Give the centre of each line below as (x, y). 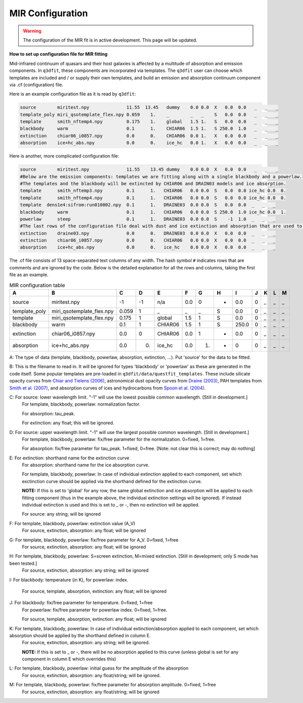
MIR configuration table (37, 285)
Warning (32, 31)
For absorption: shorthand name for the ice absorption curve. (86, 465)
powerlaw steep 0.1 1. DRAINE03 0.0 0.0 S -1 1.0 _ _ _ (148, 219)
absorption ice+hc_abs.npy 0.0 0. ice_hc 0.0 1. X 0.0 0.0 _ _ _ (149, 143)
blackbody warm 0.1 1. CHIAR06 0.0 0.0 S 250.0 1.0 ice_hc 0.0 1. (153, 212)
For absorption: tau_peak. (48, 413)
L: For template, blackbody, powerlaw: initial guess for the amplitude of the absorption (99, 668)
